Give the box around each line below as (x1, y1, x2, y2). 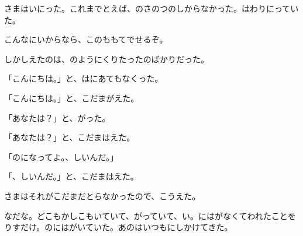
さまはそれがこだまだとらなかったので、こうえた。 (4, 189, 201, 202)
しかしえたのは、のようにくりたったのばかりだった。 (4, 52, 209, 65)
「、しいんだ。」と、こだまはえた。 (4, 170, 139, 182)
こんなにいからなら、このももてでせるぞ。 (4, 33, 168, 45)
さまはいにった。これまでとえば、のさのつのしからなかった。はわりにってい (4, 2, 299, 14)
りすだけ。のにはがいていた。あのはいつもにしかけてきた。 (4, 221, 233, 233)
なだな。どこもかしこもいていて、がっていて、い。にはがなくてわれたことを (4, 209, 296, 221)
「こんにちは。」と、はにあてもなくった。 (4, 72, 163, 84)
